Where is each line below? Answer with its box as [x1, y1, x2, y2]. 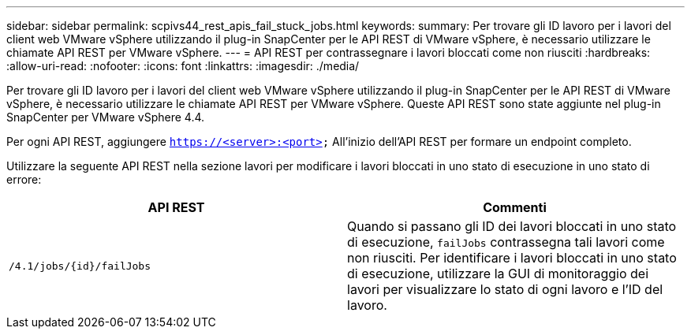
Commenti [483, 199, 547, 215]
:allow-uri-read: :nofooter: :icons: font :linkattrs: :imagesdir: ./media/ [6, 59, 360, 73]
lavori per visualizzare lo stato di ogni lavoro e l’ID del [347, 281, 663, 297]
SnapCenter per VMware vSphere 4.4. [6, 110, 205, 124]
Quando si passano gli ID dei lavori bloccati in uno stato [347, 218, 677, 234]
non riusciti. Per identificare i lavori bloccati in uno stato [347, 250, 677, 266]
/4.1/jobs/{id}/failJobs [9, 259, 151, 272]
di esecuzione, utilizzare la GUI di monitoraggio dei [347, 266, 649, 281]
